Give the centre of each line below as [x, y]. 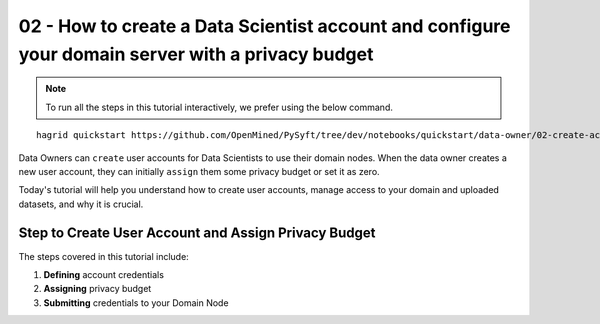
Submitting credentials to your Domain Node [136, 302]
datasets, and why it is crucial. [81, 204]
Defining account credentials [104, 274]
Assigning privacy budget [97, 289]
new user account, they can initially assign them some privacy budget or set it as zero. [199, 171]
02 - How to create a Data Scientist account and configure [264, 26]
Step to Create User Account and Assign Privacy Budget [197, 232]
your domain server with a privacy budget [196, 54]
